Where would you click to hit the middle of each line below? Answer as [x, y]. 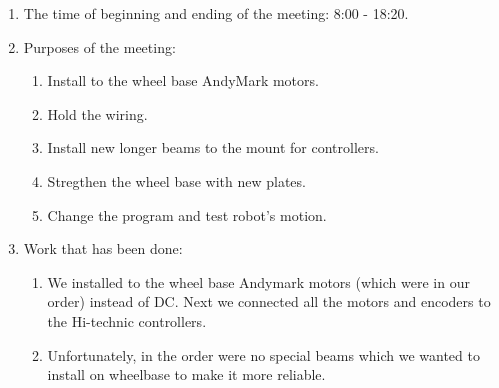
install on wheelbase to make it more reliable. [186, 374]
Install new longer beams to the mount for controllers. [213, 147]
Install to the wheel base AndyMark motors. [183, 80]
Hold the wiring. [97, 113]
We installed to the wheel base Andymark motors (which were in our [258, 281]
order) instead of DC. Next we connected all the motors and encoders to [269, 301]
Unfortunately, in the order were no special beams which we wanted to [263, 354]
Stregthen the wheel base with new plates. [176, 180]
